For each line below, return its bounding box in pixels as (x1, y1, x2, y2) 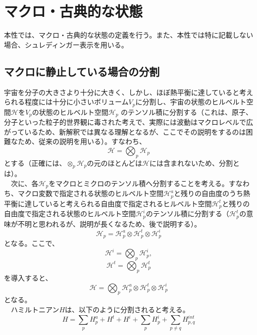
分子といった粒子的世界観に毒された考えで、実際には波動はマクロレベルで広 (4, 117, 254, 127)
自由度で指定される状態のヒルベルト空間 (4, 208, 136, 219)
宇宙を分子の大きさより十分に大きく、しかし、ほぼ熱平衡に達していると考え (4, 87, 254, 97)
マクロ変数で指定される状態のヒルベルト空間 (17, 188, 163, 198)
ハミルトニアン (10, 304, 59, 315)
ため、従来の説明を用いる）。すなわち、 (17, 136, 146, 146)
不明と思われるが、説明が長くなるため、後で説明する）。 (17, 218, 202, 229)
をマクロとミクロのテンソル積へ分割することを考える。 (49, 178, 229, 188)
